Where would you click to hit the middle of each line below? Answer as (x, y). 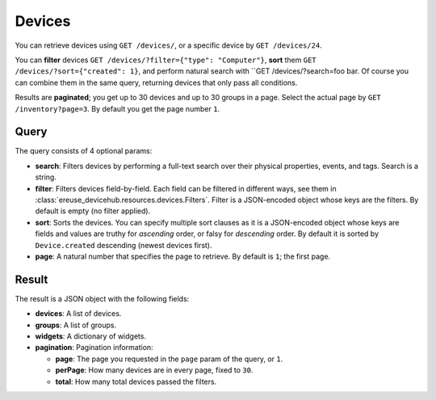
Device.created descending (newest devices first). (124, 245)
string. (46, 177)
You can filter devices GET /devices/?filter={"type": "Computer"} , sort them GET (166, 60)
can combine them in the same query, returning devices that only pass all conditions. (156, 82)
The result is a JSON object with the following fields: (102, 298)
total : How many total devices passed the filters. (136, 381)
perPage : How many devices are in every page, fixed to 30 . (154, 370)
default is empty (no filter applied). (93, 211)
